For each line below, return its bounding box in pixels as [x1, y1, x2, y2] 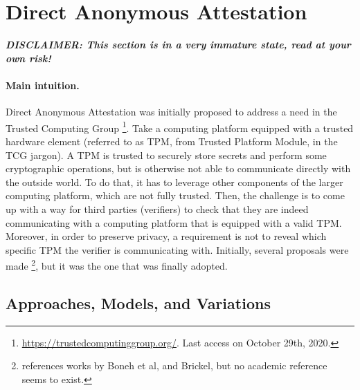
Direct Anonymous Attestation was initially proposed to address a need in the [6, 104, 337, 119]
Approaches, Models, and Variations [6, 292, 271, 313]
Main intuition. [6, 77, 80, 92]
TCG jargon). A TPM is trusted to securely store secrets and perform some [6, 147, 327, 162]
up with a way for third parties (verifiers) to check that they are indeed [6, 201, 309, 216]
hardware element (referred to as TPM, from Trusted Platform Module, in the [6, 133, 338, 148]
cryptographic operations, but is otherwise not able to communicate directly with [6, 161, 351, 176]
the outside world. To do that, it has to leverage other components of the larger [6, 174, 343, 189]
